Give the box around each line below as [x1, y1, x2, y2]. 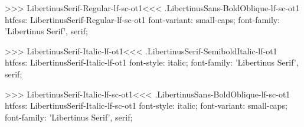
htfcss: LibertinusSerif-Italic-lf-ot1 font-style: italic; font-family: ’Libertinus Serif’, [5, 56, 299, 69]
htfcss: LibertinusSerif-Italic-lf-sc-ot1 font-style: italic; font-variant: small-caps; [5, 99, 287, 112]
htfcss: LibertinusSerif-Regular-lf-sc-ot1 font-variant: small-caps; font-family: [5, 13, 280, 25]
